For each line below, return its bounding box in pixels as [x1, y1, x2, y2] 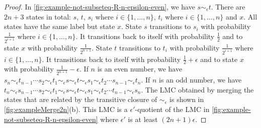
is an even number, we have [97, 63, 183, 74]
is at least [128, 113, 158, 124]
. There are [211, 1, 245, 11]
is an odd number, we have [159, 74, 242, 85]
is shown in [169, 94, 204, 104]
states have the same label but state [4, 21, 115, 31]
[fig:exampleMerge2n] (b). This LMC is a [4, 104, 128, 114]
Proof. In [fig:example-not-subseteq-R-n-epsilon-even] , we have [4, 1, 195, 11]
